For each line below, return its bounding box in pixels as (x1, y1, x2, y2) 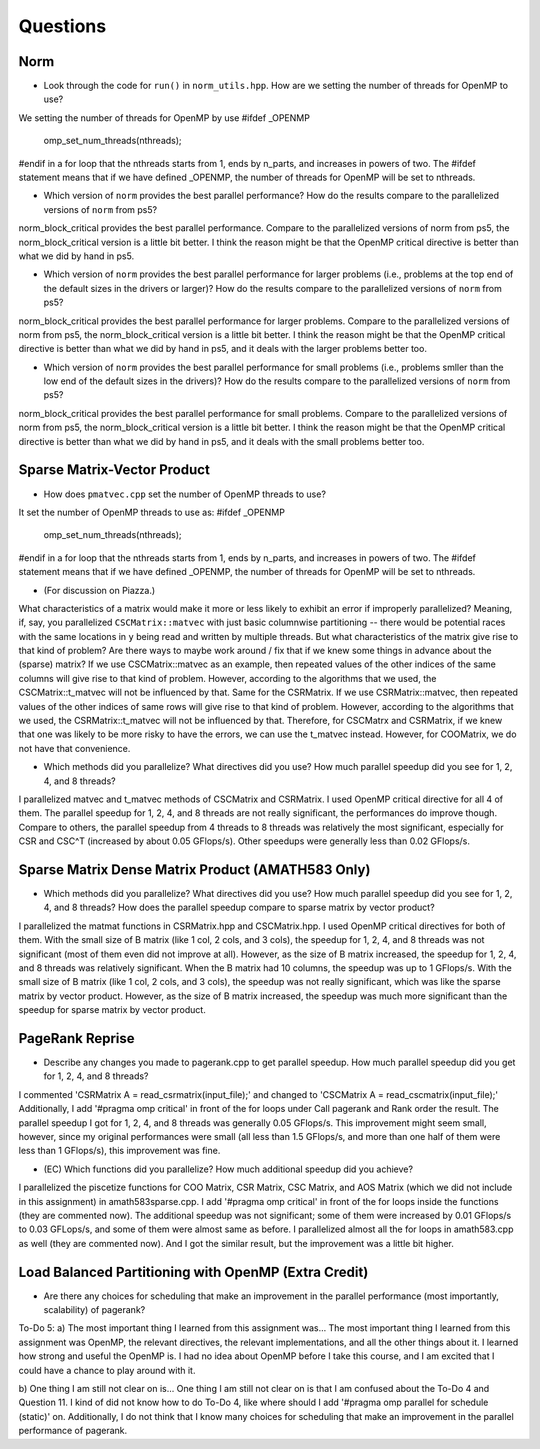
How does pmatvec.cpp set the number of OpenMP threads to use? (43, 488, 327, 500)
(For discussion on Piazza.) (43, 584, 156, 596)
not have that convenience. (18, 742, 131, 754)
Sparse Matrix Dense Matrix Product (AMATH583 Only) (18, 861, 371, 878)
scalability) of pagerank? (43, 1304, 146, 1316)
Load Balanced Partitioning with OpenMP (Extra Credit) (18, 1263, 369, 1280)
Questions (18, 15, 107, 37)
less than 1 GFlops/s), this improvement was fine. (18, 1145, 221, 1157)
